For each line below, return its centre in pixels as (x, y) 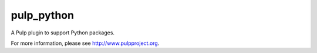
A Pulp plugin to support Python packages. (63, 33)
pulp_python (43, 15)
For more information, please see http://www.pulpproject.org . (85, 43)
